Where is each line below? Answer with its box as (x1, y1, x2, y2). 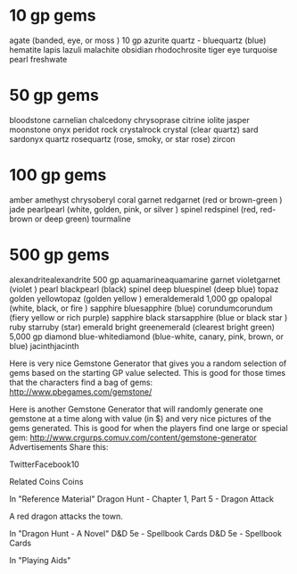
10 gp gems (9, 5, 96, 26)
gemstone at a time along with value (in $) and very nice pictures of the (9, 412, 272, 424)
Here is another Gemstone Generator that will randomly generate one (9, 403, 264, 414)
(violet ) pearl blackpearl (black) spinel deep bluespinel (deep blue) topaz (9, 283, 279, 295)
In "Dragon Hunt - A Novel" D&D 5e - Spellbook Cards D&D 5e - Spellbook (9, 528, 283, 538)
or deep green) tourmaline (34, 213, 131, 224)
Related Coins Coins (9, 476, 84, 487)
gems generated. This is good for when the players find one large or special (9, 422, 288, 433)
